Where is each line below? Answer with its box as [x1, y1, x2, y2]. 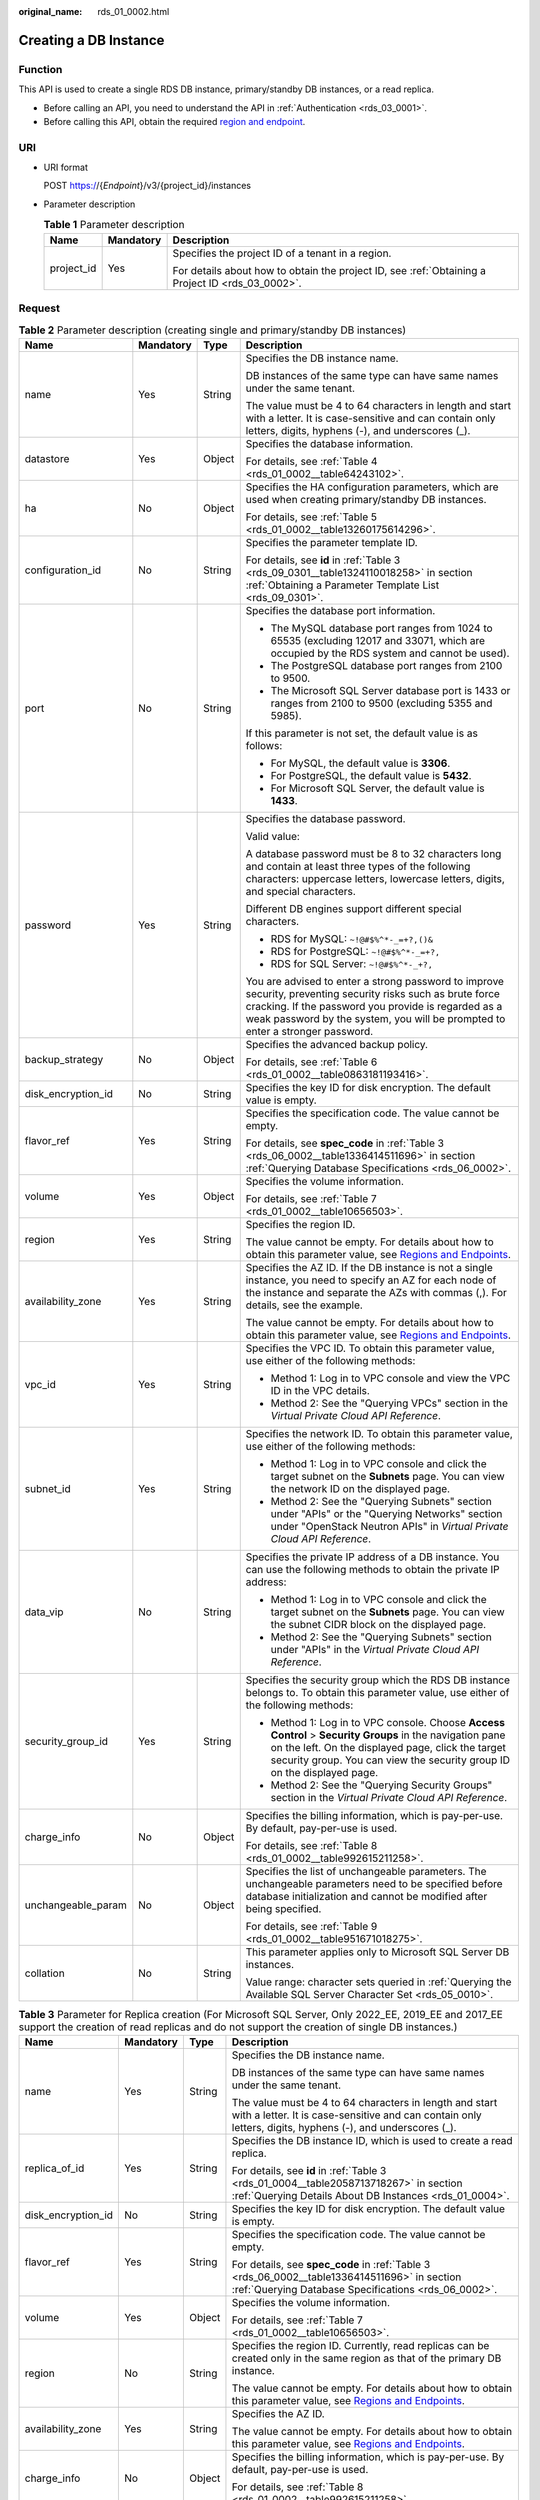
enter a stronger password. [245, 1024, 374, 1038]
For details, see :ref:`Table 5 [245, 510, 378, 524]
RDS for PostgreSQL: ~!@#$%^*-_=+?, [270, 944, 440, 958]
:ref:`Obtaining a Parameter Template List [245, 578, 440, 592]
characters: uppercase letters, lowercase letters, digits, [245, 871, 505, 885]
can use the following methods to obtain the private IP [245, 1562, 500, 1576]
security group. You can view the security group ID [270, 1753, 510, 1767]
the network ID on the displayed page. [270, 1481, 450, 1495]
